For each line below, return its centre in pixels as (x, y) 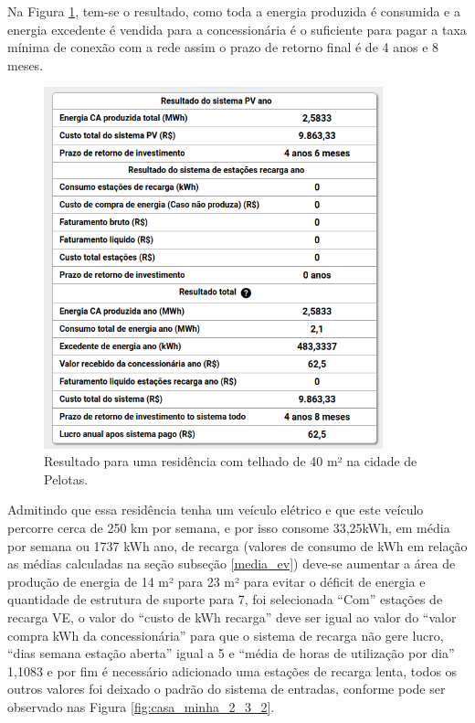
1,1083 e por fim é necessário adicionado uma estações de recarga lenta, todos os (232, 670)
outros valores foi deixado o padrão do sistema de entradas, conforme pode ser (227, 689)
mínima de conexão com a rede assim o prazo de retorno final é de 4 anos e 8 (223, 47)
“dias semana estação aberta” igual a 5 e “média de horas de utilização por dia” (231, 653)
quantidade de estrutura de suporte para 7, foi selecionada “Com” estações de (225, 599)
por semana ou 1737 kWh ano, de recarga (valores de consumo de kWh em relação (237, 545)
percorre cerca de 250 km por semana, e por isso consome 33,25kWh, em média (229, 528)
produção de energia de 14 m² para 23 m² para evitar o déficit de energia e (216, 581)
